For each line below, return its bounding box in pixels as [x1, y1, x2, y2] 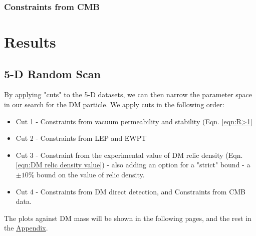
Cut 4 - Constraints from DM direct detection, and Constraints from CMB [16, 186, 246, 196]
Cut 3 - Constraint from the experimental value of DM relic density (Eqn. [16, 149, 243, 160]
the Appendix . [4, 222, 48, 233]
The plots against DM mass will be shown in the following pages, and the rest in [4, 212, 251, 223]
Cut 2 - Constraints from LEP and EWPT [16, 133, 147, 143]
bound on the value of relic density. [37, 169, 145, 179]
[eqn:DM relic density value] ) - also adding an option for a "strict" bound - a [16, 159, 250, 170]
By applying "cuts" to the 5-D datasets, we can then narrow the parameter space [4, 89, 252, 100]
